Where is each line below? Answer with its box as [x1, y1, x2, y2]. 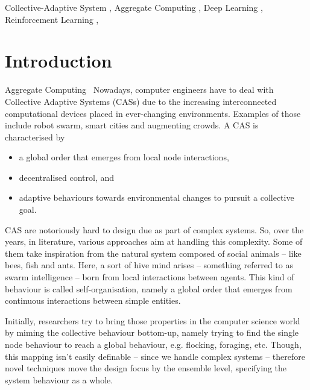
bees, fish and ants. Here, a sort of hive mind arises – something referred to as [5, 259, 293, 271]
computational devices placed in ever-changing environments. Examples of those [5, 107, 301, 119]
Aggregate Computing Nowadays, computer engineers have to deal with [5, 83, 274, 96]
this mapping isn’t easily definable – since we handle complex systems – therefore [5, 350, 305, 362]
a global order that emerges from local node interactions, [19, 151, 229, 163]
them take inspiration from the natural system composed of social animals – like [5, 247, 302, 259]
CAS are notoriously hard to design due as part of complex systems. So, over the [5, 223, 304, 236]
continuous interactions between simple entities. [5, 294, 181, 307]
